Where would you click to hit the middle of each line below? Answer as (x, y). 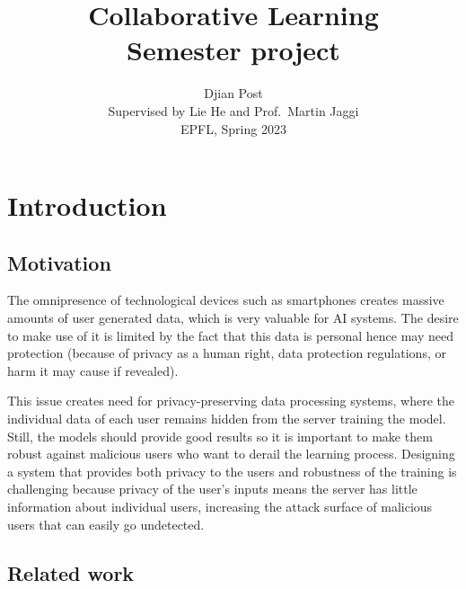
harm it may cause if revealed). (93, 370)
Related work (71, 572)
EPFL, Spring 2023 (233, 128)
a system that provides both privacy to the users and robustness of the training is (232, 471)
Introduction (87, 205)
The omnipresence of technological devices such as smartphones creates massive (226, 300)
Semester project (233, 50)
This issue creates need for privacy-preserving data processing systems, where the (231, 401)
